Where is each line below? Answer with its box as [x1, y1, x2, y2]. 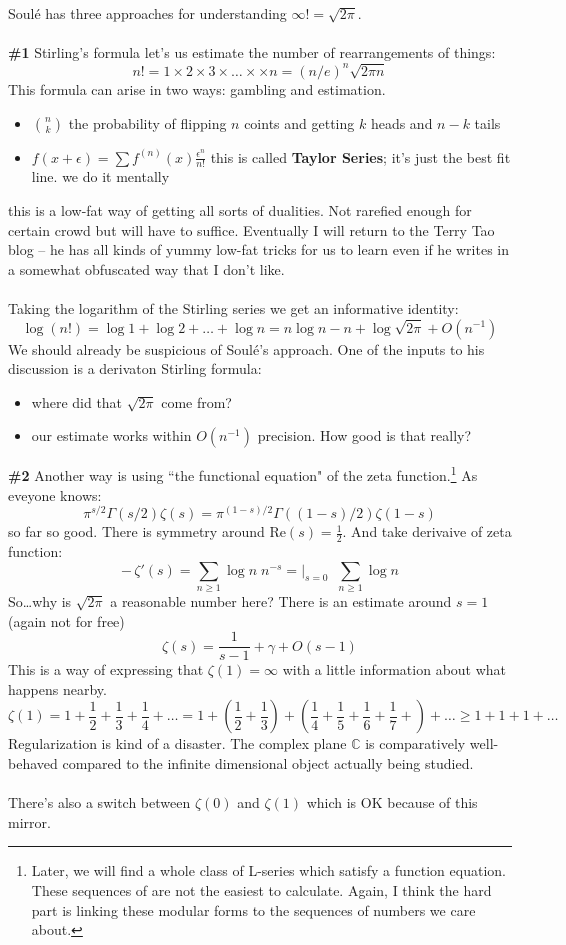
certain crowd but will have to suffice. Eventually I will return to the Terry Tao [8, 219, 495, 240]
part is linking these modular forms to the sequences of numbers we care [31, 899, 476, 920]
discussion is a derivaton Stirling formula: [8, 358, 262, 379]
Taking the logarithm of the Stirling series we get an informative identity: [8, 297, 459, 318]
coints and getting [244, 112, 355, 133]
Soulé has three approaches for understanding [8, 3, 287, 23]
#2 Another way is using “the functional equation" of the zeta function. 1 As [8, 462, 478, 485]
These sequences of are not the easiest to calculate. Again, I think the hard [31, 879, 492, 900]
